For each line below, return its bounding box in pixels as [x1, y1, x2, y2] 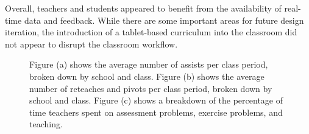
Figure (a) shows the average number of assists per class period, [29, 58, 268, 71]
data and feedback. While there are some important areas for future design [24, 13, 304, 26]
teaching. [29, 118, 63, 130]
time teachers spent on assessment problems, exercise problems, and [29, 105, 283, 118]
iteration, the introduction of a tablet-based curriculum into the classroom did [5, 26, 297, 38]
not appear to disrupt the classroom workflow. [5, 37, 178, 50]
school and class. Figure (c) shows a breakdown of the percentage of [29, 94, 283, 107]
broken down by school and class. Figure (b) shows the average [29, 69, 265, 82]
